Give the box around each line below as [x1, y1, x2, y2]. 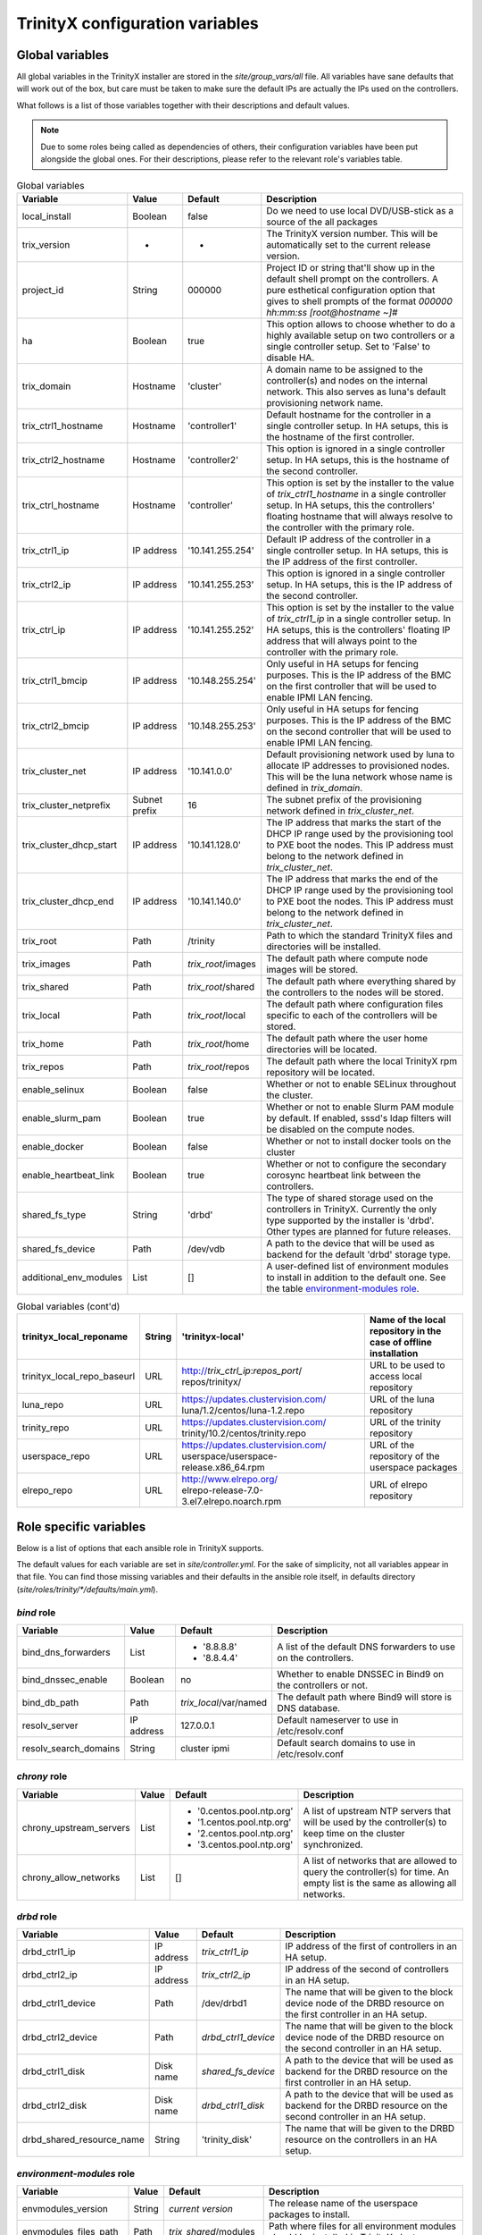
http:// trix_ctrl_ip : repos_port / [181, 1364, 303, 1377]
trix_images [21, 957, 71, 970]
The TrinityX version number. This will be [266, 227, 438, 240]
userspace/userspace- [181, 1450, 278, 1463]
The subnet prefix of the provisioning [266, 793, 422, 805]
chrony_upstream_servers [21, 1821, 130, 1834]
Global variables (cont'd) [16, 1300, 120, 1312]
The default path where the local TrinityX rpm [266, 1055, 458, 1067]
